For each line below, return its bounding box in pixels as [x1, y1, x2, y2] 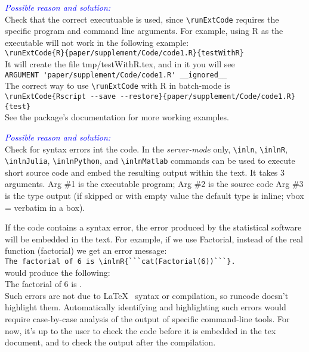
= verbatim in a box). [5, 201, 85, 213]
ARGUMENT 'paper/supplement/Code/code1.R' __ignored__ [5, 70, 227, 79]
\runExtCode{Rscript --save [5, 92, 116, 101]
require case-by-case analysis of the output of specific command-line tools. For [5, 313, 290, 325]
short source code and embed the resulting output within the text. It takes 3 [5, 166, 285, 178]
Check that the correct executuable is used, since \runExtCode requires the [5, 13, 279, 25]
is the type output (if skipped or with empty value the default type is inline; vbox [5, 189, 304, 201]
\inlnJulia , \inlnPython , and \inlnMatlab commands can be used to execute [5, 154, 295, 167]
